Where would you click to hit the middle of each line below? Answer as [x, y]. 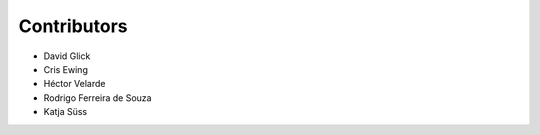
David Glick [67, 56]
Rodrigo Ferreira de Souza [97, 97]
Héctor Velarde [74, 84]
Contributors [73, 26]
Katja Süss [65, 112]
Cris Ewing [66, 69]
